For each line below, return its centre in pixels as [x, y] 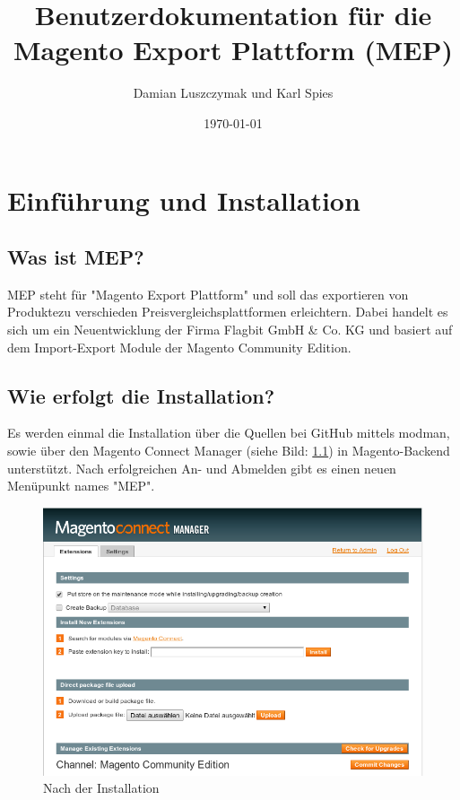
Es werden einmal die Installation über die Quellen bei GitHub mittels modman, [229, 433]
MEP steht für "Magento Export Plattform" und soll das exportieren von [208, 294]
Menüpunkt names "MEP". [81, 486]
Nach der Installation [101, 788]
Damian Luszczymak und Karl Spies [233, 93]
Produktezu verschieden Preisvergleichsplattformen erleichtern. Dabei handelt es [228, 312]
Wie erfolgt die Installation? [141, 395]
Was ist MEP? [76, 257]
